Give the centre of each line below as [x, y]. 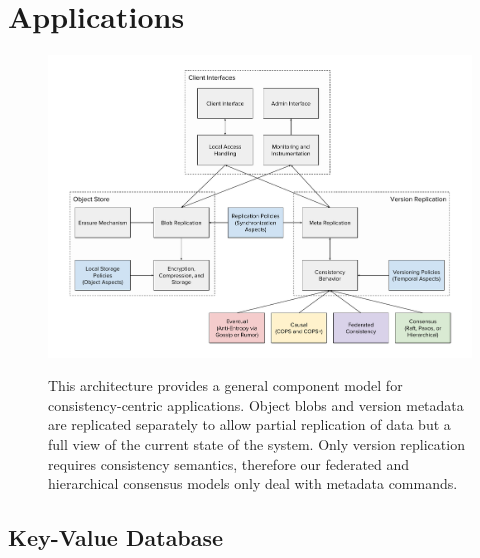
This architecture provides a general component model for [225, 385]
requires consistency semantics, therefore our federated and [229, 463]
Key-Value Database [116, 537]
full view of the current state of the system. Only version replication [256, 444]
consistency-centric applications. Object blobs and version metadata [256, 404]
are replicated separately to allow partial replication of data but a [249, 424]
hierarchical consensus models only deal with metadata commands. [253, 483]
